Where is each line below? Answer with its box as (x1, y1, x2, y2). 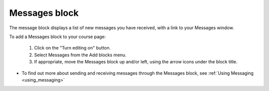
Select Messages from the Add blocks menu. (34, 52, 127, 58)
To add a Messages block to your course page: (9, 34, 106, 40)
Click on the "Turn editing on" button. (34, 45, 111, 51)
